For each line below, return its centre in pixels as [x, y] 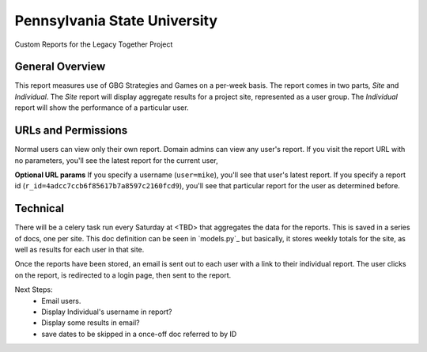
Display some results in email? [91, 323]
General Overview [60, 67]
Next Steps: [34, 290]
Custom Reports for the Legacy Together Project [94, 44]
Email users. [61, 301]
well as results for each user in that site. [79, 250]
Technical [40, 208]
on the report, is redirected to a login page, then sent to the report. [123, 275]
